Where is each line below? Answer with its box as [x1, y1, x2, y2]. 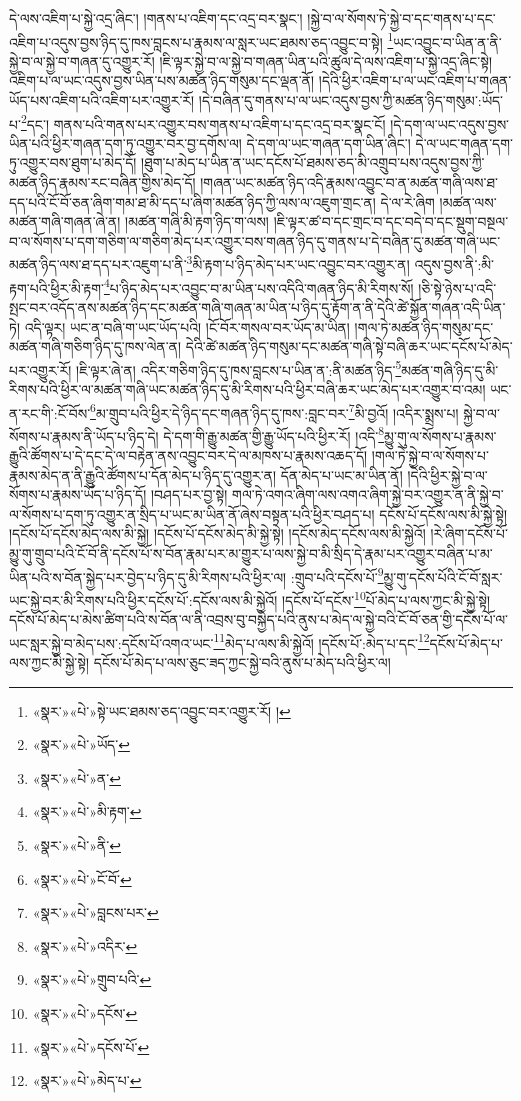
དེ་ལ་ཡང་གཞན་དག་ [415, 132, 513, 153]
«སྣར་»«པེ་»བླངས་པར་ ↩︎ [32, 902, 159, 923]
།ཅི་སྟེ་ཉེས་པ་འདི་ [418, 277, 497, 298]
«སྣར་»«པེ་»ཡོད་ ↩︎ [32, 734, 130, 755]
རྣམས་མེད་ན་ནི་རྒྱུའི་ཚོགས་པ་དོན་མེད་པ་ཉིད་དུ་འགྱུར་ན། [9, 464, 277, 485]
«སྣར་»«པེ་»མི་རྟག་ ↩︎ [32, 801, 142, 822]
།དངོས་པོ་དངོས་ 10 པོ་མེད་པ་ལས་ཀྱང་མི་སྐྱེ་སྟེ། [281, 586, 491, 610]
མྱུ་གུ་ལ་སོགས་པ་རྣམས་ [384, 425, 497, 446]
